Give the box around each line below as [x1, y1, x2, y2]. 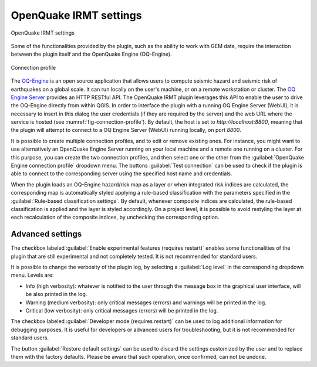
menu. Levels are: [11, 271, 54, 278]
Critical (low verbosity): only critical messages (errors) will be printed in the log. [25, 307, 218, 314]
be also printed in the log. [25, 291, 87, 298]
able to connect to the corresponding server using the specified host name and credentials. [11, 170, 232, 177]
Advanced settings [11, 229, 82, 239]
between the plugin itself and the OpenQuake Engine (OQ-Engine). [11, 50, 173, 58]
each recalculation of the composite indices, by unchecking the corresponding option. [11, 214, 220, 221]
